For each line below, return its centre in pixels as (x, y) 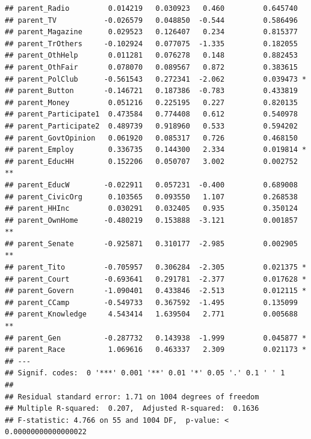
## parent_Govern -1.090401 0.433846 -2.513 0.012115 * (156, 291)
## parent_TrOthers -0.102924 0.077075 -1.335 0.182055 (151, 44)
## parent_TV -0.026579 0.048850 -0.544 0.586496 (151, 20)
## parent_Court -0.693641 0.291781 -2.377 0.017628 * (156, 279)
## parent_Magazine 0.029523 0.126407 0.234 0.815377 (151, 32)
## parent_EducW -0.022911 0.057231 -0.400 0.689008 (151, 185)
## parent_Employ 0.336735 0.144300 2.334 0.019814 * (156, 150)
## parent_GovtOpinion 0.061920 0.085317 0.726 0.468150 (151, 138)
